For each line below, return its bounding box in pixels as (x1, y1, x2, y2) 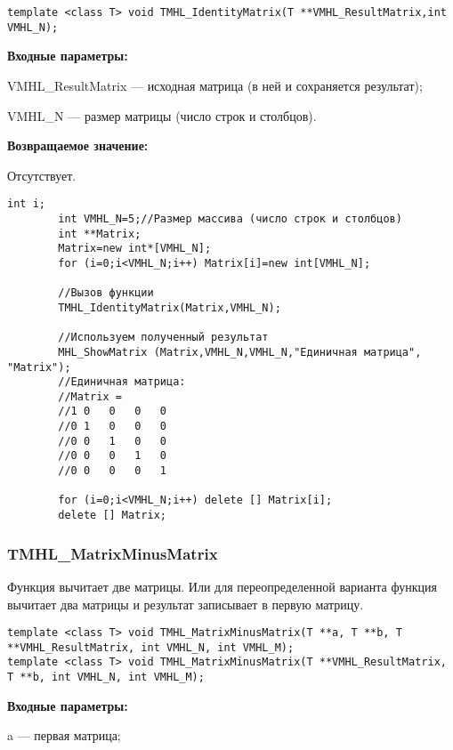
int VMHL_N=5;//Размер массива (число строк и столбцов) (58, 212, 402, 225)
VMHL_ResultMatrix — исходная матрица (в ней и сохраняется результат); (7, 76, 423, 94)
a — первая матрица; (7, 726, 121, 745)
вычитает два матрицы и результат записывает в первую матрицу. (7, 594, 364, 613)
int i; (7, 198, 45, 211)
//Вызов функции (58, 286, 154, 300)
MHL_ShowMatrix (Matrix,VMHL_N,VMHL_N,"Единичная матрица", (58, 345, 422, 359)
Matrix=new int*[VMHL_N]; (58, 242, 212, 255)
